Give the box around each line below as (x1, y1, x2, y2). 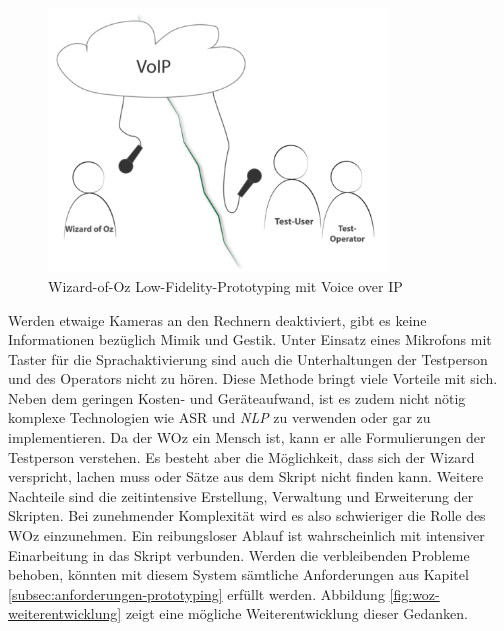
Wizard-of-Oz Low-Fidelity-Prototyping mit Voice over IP (48, 275, 403, 296)
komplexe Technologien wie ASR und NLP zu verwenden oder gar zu (8, 407, 431, 428)
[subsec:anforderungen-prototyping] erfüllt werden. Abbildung (8, 583, 385, 604)
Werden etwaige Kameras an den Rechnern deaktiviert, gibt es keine (8, 309, 427, 330)
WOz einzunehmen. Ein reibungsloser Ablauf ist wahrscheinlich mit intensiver (8, 525, 485, 546)
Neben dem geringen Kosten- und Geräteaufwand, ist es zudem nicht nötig (8, 387, 466, 408)
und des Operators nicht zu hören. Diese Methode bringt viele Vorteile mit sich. (8, 368, 498, 389)
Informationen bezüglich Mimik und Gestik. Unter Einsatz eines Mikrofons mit (8, 329, 492, 350)
